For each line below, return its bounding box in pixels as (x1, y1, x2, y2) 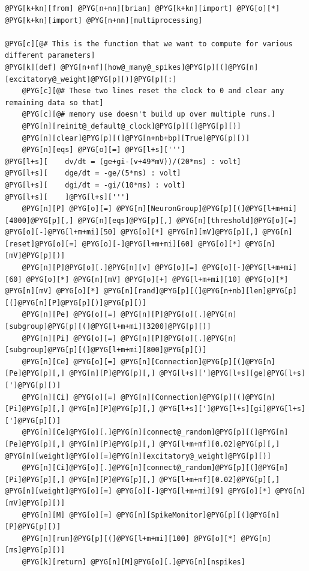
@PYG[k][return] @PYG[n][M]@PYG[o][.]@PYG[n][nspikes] (22, 557, 245, 566)
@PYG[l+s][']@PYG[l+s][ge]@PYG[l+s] (159, 369, 306, 378)
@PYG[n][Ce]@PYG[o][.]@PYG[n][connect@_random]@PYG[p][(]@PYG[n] (22, 428, 289, 437)
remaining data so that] (5, 98, 104, 107)
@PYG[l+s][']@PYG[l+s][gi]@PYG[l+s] (159, 405, 306, 414)
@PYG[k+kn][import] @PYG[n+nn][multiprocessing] (5, 16, 203, 25)
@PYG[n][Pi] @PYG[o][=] (22, 334, 117, 343)
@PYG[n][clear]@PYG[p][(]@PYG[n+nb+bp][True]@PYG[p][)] (22, 133, 250, 142)
